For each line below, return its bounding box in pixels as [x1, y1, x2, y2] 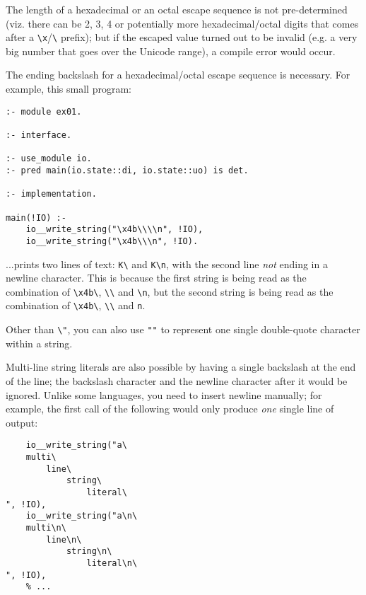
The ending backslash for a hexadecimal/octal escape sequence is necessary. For [6, 67, 350, 82]
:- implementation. [6, 189, 97, 200]
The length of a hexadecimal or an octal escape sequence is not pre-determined [6, 2, 348, 16]
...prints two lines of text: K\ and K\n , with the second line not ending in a [6, 256, 328, 271]
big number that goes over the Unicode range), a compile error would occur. [6, 43, 336, 58]
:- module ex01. [6, 106, 82, 117]
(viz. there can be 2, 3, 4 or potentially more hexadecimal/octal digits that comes [6, 16, 359, 30]
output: [6, 415, 38, 429]
